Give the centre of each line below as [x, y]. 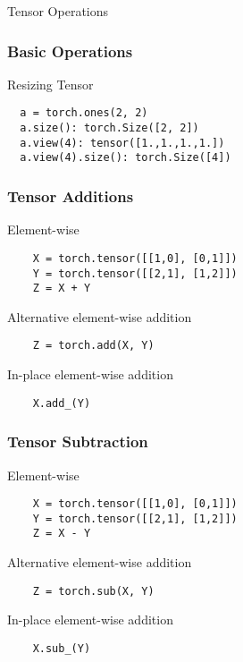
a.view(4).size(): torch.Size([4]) [126, 158]
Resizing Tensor [50, 84]
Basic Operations [70, 51]
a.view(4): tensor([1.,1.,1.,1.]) [122, 143]
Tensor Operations [58, 11]
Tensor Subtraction [78, 441]
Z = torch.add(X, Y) [93, 346]
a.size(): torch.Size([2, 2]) [109, 128]
